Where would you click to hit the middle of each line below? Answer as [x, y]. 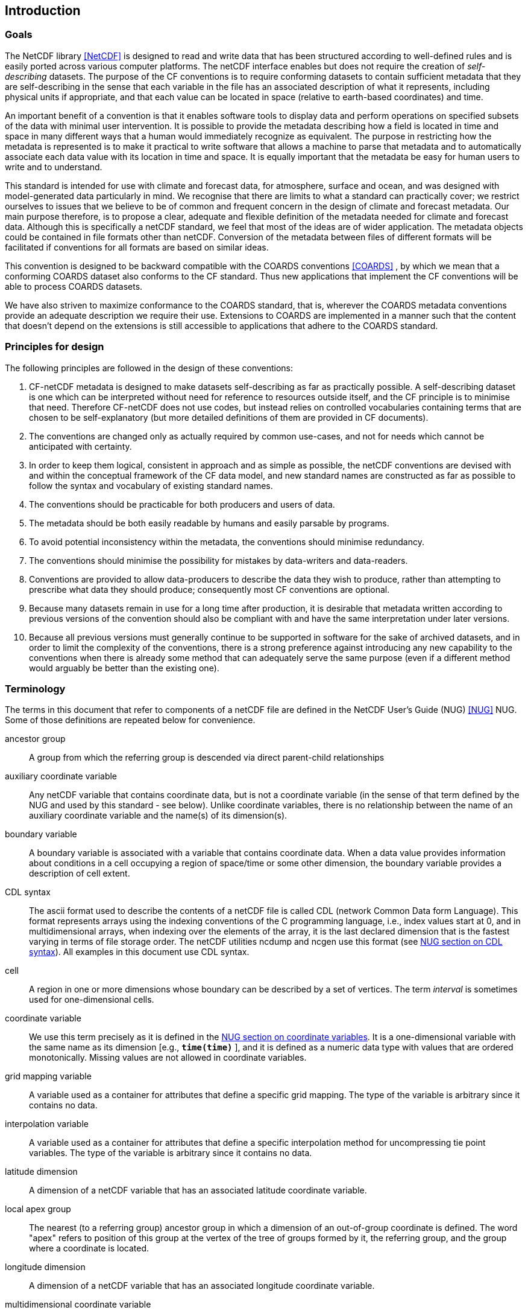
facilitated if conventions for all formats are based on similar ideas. [137, 247]
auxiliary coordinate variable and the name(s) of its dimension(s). [158, 816]
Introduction [43, 11]
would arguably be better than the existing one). [124, 668]
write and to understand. [54, 167]
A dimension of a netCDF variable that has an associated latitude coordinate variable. [198, 1190]
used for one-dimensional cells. [92, 1000]
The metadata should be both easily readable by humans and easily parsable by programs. [209, 523]
